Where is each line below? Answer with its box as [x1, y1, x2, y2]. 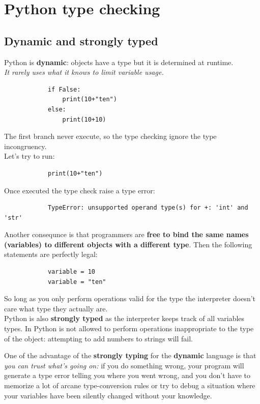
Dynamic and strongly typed [4, 33, 158, 48]
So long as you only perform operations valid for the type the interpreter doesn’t [4, 293, 256, 304]
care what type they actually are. [4, 303, 108, 313]
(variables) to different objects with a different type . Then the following [4, 239, 252, 249]
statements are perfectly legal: [4, 249, 98, 259]
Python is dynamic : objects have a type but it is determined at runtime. [4, 56, 234, 67]
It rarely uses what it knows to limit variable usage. [4, 67, 164, 77]
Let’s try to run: [4, 151, 55, 161]
